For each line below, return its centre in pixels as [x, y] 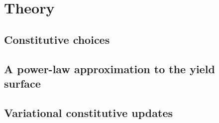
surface [22, 83]
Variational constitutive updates [89, 112]
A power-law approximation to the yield [109, 68]
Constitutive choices [57, 39]
